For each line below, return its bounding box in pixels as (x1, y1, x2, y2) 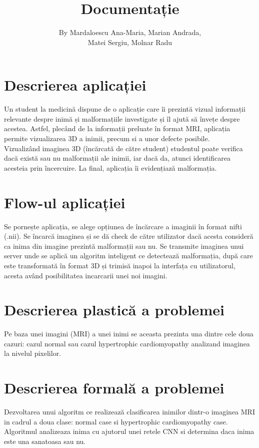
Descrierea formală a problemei (4, 377, 224, 398)
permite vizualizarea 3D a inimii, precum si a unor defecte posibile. (4, 133, 210, 144)
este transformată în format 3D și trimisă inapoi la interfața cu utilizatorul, (4, 260, 235, 270)
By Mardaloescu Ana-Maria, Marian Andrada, (58, 27, 201, 38)
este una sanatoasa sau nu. (4, 435, 86, 446)
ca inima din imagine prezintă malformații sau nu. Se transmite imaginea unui (4, 240, 244, 251)
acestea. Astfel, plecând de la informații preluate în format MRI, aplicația (4, 123, 230, 134)
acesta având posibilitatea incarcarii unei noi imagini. (4, 270, 167, 280)
